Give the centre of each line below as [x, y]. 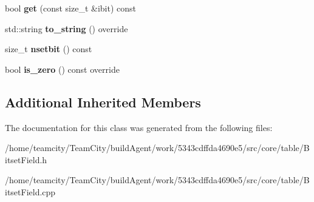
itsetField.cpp [30, 191]
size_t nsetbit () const [49, 49]
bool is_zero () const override [62, 69]
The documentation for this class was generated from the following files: [139, 127]
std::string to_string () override [67, 28]
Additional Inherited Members [103, 102]
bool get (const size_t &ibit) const [70, 8]
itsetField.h [26, 159]
